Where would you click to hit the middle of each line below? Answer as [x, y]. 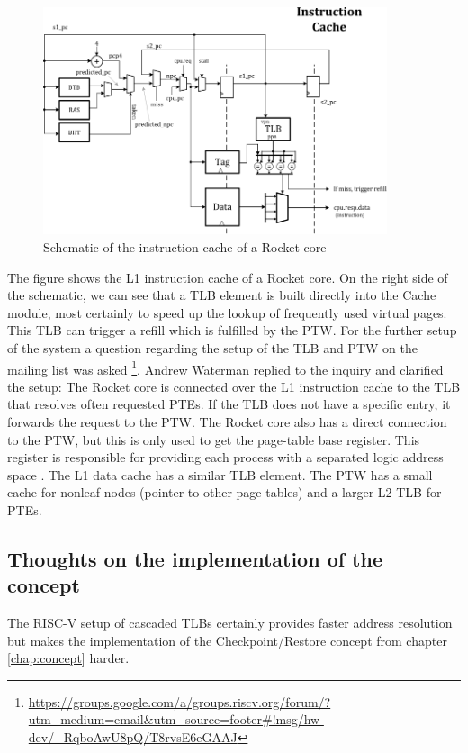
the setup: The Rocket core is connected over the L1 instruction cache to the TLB [234, 386]
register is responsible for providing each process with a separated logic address [225, 457]
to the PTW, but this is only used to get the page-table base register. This [214, 439]
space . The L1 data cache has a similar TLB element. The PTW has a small [220, 474]
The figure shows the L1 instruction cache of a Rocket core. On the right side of [228, 277]
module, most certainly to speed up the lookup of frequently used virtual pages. [227, 312]
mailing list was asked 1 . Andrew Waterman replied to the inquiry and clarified [225, 367]
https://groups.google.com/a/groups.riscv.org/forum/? [180, 701]
